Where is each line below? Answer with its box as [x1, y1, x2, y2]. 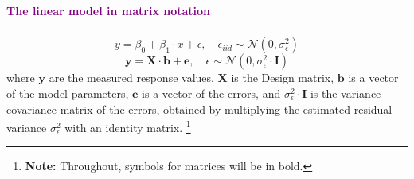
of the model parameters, [6, 85, 129, 102]
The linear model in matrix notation [6, 2, 211, 18]
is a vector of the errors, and [142, 85, 281, 102]
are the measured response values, [49, 69, 214, 86]
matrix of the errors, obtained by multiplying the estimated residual [60, 100, 393, 117]
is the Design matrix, [231, 69, 334, 86]
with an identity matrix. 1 [64, 117, 191, 135]
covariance [6, 100, 57, 117]
